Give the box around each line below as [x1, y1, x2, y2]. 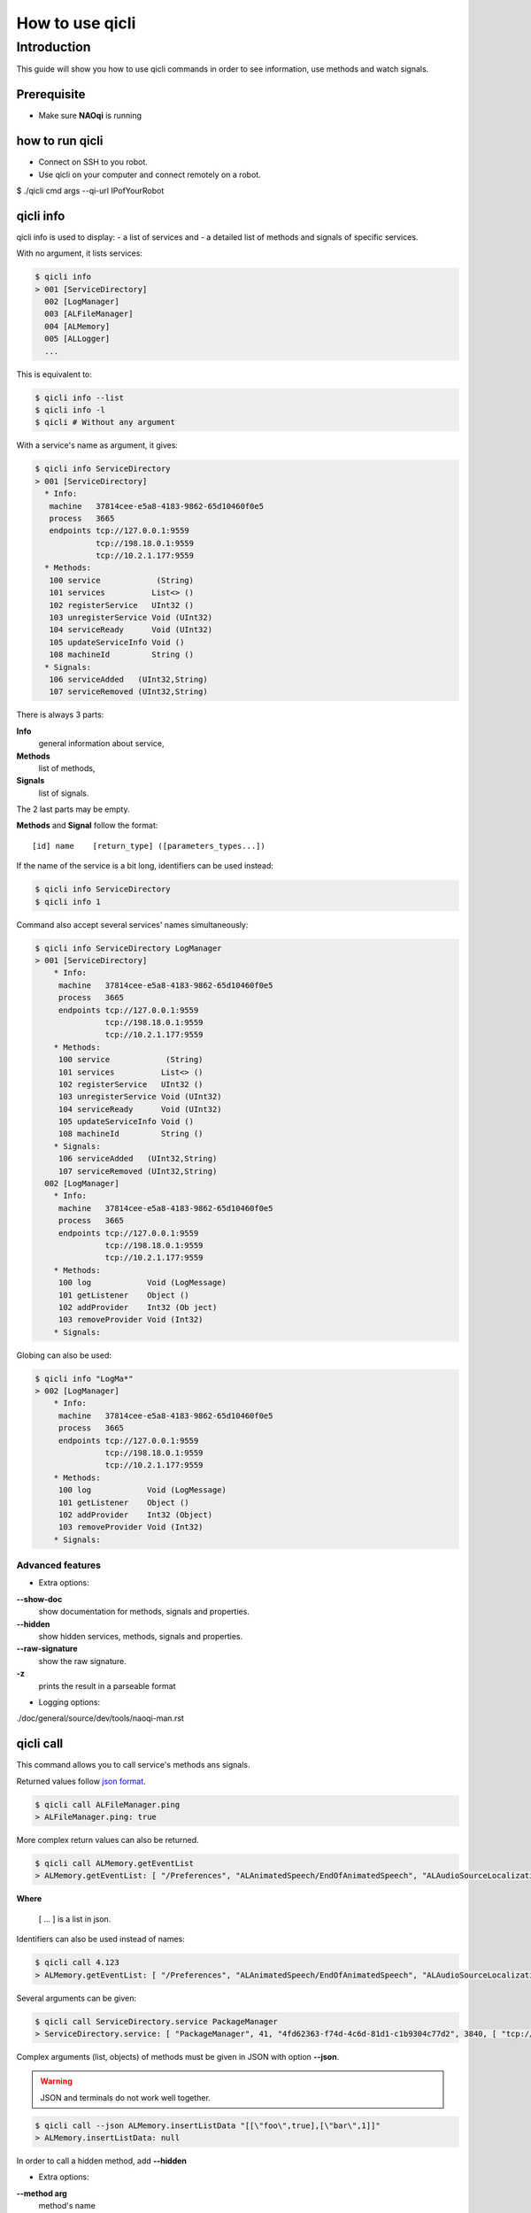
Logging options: [38, 1697, 101, 1708]
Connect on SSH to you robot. [38, 157, 148, 167]
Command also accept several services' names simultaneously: [16, 919, 249, 929]
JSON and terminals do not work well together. [40, 2092, 212, 2102]
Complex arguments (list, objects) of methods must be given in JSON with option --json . [16, 2051, 340, 2062]
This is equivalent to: [16, 368, 93, 380]
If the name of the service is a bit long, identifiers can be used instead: [16, 860, 273, 871]
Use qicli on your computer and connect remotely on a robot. [38, 169, 261, 180]
